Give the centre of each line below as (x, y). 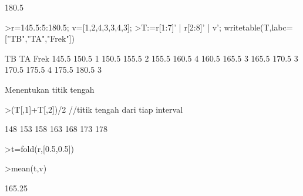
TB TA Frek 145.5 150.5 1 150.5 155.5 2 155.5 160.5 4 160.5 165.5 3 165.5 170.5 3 (151, 58)
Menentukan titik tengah (50, 89)
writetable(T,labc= (258, 27)
